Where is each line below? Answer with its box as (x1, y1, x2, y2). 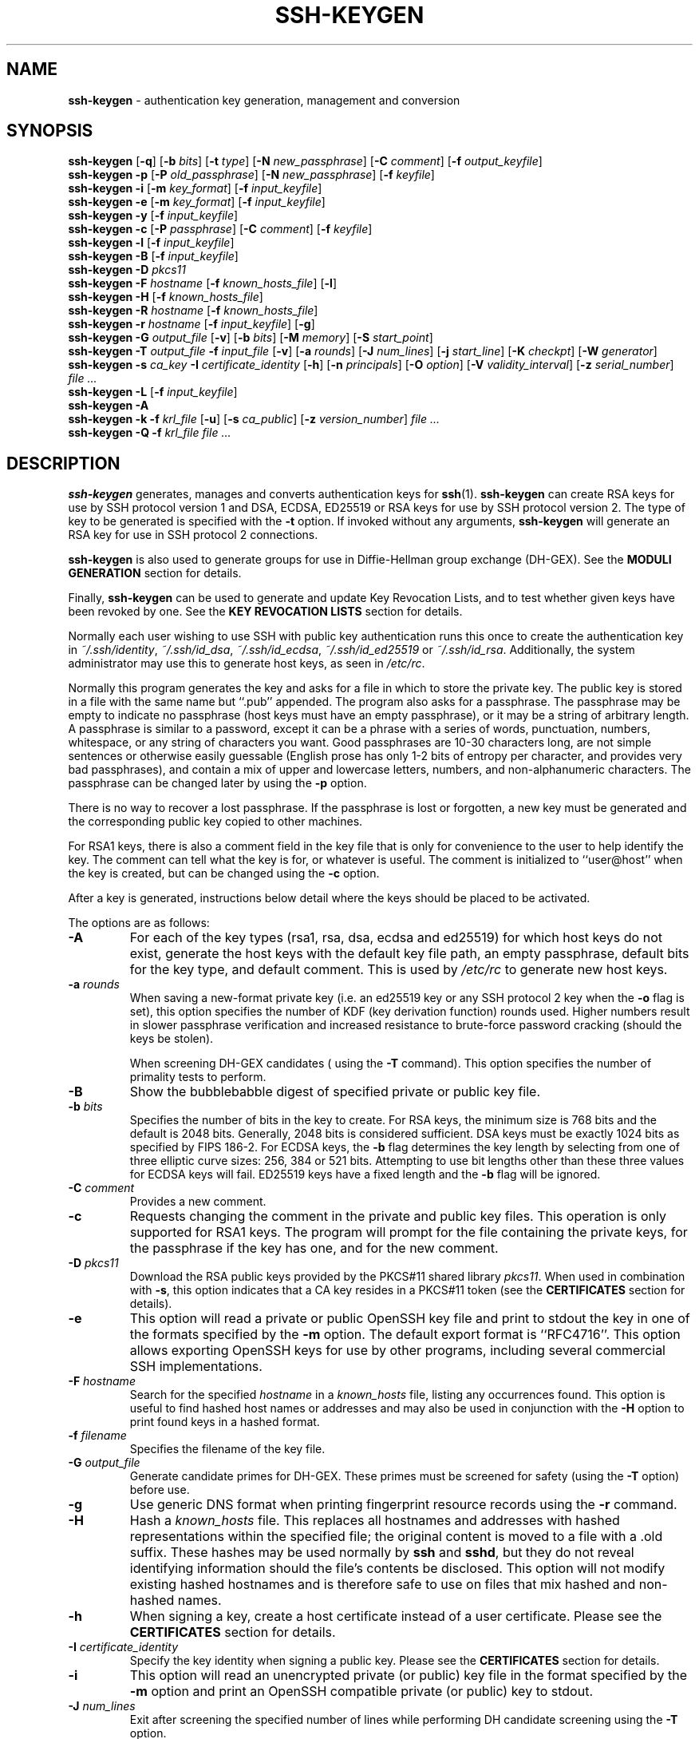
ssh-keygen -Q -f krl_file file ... (68, 426, 231, 440)
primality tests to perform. (129, 1070, 267, 1084)
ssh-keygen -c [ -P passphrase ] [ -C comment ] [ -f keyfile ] (68, 222, 373, 236)
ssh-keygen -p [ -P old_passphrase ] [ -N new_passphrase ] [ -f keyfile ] (68, 168, 435, 182)
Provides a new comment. (129, 1194, 267, 1209)
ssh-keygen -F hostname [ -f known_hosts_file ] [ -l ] (68, 276, 337, 291)
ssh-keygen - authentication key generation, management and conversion (68, 93, 460, 107)
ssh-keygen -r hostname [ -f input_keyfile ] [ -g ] (68, 317, 315, 331)
